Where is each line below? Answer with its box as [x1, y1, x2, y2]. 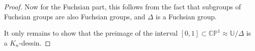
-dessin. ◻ [19, 37, 51, 48]
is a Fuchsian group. [155, 11, 217, 21]
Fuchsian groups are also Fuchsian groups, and [4, 11, 145, 21]
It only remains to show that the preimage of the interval [4, 28, 178, 38]
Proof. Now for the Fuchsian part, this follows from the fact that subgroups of [4, 1, 241, 11]
